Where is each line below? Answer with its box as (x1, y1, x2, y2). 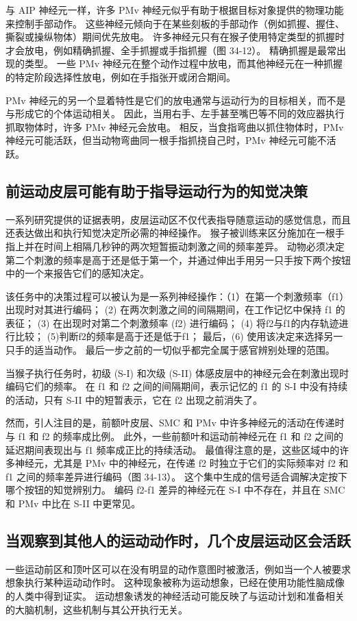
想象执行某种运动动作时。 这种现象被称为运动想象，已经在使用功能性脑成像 (5, 575, 345, 589)
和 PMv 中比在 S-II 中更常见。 (5, 496, 141, 511)
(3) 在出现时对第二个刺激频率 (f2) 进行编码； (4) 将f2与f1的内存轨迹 (37, 315, 339, 330)
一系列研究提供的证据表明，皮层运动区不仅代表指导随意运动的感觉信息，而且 (5, 212, 351, 226)
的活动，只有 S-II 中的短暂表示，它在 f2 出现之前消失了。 (5, 392, 262, 406)
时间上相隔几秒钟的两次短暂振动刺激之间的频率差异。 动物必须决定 (43, 239, 345, 253)
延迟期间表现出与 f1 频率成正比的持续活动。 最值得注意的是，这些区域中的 (5, 442, 340, 456)
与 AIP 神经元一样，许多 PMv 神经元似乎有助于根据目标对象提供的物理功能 (5, 3, 344, 16)
